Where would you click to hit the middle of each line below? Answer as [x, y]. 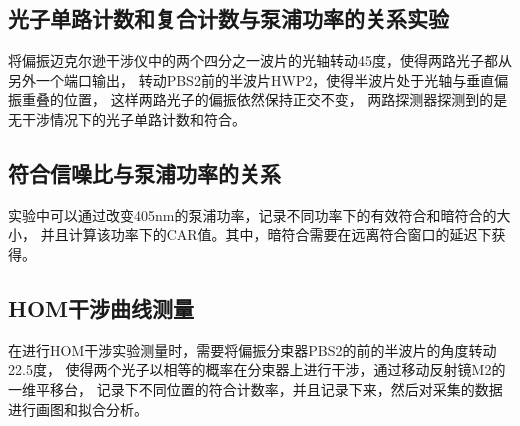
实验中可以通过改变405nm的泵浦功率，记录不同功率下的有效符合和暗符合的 [252, 214]
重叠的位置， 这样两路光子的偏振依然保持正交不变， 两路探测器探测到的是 [264, 99]
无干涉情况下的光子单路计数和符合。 [127, 118]
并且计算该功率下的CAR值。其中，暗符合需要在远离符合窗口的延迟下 [266, 234]
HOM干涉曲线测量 [101, 307]
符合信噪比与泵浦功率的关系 [144, 172]
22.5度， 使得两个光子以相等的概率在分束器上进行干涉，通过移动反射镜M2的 [257, 369]
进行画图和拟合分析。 [78, 408]
